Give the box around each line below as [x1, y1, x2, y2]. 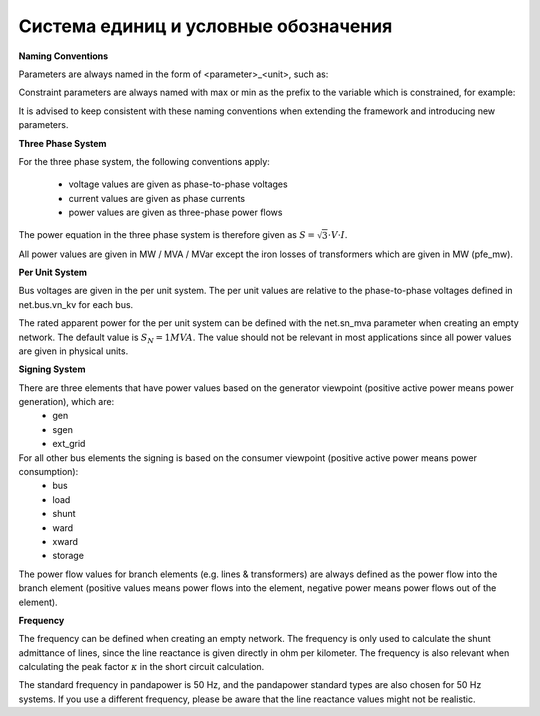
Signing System [18, 363, 86, 375]
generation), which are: [18, 396, 115, 408]
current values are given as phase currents [68, 192, 245, 204]
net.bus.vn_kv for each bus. [18, 298, 134, 310]
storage [52, 550, 85, 562]
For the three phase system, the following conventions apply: [18, 155, 270, 167]
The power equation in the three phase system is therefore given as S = [18, 229, 315, 241]
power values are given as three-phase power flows [68, 206, 283, 219]
